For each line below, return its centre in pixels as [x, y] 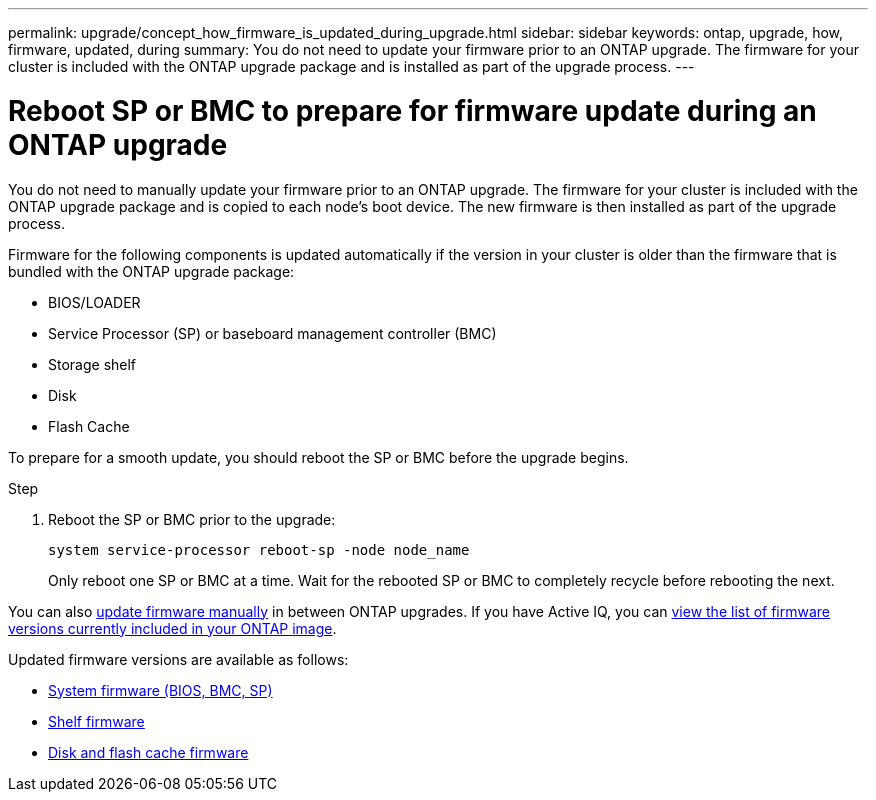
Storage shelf [92, 364]
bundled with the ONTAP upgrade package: [151, 271]
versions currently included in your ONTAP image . [172, 628]
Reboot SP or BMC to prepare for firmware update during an [412, 110]
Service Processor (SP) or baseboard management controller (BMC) [272, 333]
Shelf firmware [96, 721]
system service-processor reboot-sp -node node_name [259, 549]
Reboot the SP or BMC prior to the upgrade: [192, 519]
